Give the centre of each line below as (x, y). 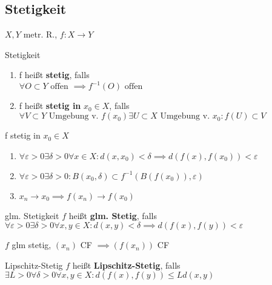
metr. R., (40, 34)
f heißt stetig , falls (54, 75)
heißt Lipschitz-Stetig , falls (126, 265)
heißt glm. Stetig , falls (113, 215)
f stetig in (23, 135)
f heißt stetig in (50, 106)
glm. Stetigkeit (32, 215)
